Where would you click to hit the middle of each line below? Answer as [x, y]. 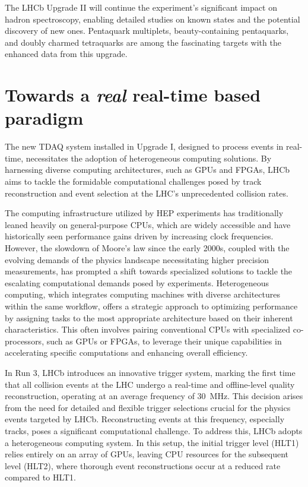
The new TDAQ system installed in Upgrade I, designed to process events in [144, 146]
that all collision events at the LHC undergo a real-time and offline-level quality [150, 384]
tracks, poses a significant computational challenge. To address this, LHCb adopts [154, 430]
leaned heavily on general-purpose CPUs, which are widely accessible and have [148, 224]
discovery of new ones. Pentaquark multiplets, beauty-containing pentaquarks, [147, 31]
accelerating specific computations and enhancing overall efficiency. [126, 352]
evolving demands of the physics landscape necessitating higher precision [137, 259]
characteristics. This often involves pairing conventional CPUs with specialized [148, 329]
